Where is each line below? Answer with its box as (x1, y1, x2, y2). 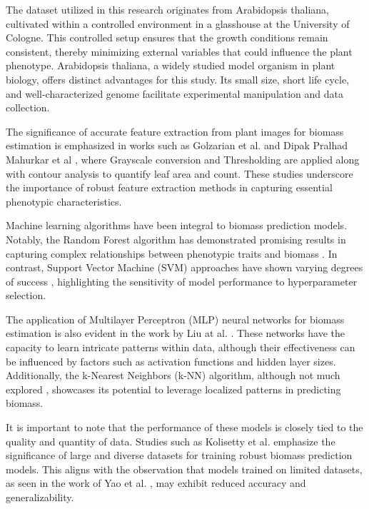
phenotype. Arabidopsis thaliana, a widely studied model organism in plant (6, 58, 335, 73)
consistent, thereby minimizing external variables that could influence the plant (6, 44, 353, 59)
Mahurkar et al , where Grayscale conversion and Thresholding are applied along (6, 151, 360, 166)
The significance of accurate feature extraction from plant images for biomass (6, 124, 344, 138)
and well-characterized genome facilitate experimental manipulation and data (6, 86, 344, 101)
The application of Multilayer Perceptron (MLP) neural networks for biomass (6, 311, 345, 326)
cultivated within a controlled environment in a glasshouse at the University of (6, 16, 350, 31)
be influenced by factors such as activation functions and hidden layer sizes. (6, 353, 336, 368)
